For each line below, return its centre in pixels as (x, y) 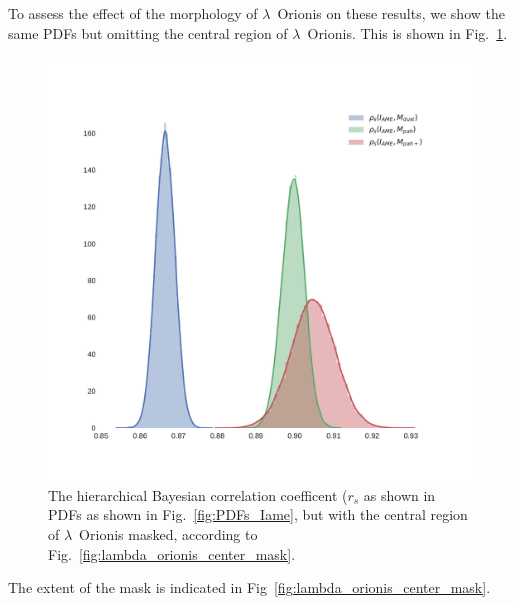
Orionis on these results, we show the (391, 13)
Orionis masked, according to (168, 533)
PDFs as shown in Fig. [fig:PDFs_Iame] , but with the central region (258, 514)
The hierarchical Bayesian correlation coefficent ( (198, 494)
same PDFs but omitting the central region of (148, 32)
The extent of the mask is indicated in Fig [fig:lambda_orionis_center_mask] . (249, 587)
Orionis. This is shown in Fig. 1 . (407, 32)
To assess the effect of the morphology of (133, 13)
